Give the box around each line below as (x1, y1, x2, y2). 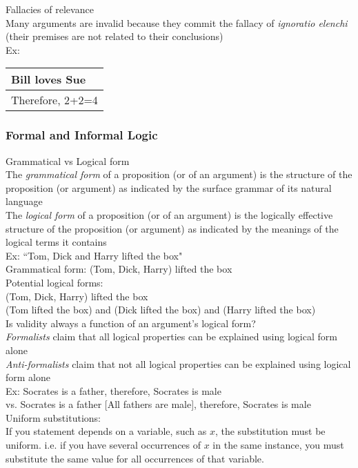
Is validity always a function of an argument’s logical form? (6, 315, 256, 330)
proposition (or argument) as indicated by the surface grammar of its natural (6, 180, 332, 195)
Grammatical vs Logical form (6, 153, 130, 168)
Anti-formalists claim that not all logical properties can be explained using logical (6, 356, 351, 371)
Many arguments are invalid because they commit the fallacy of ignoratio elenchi (6, 15, 348, 30)
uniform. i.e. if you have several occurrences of (6, 438, 201, 452)
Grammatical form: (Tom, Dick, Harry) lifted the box (6, 262, 232, 276)
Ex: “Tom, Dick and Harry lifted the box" (6, 248, 183, 262)
